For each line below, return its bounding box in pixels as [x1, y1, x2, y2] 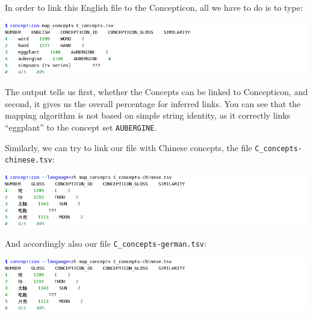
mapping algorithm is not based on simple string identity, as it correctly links [5, 109, 291, 122]
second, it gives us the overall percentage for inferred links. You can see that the [5, 97, 301, 110]
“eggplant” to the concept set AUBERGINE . [5, 120, 157, 133]
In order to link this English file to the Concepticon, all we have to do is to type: [5, 1, 303, 13]
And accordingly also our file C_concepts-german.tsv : [5, 237, 206, 250]
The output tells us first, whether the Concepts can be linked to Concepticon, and [5, 85, 308, 98]
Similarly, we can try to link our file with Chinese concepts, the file [5, 141, 252, 153]
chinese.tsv [5, 156, 52, 165]
